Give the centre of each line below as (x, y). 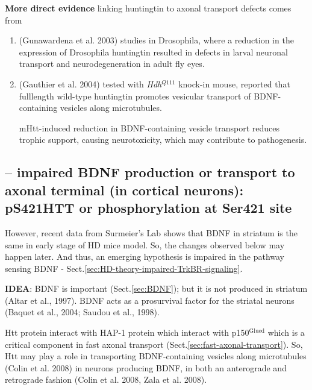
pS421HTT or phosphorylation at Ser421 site (148, 208)
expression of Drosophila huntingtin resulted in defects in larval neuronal (153, 52)
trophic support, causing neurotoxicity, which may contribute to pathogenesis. (163, 140)
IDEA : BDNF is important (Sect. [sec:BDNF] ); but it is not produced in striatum (156, 288)
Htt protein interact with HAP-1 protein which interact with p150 (127, 332)
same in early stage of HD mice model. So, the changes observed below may (145, 244)
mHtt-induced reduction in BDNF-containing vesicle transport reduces (149, 127)
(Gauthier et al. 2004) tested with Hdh (90, 83)
